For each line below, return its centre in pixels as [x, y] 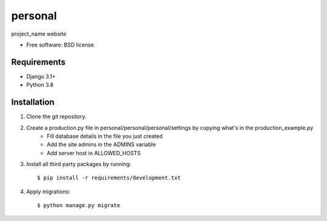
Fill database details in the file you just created [105, 136]
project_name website [39, 34]
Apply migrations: [48, 191]
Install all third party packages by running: [79, 164]
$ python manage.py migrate [79, 206]
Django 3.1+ [41, 76]
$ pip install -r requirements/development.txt [109, 178]
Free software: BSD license [60, 45]
